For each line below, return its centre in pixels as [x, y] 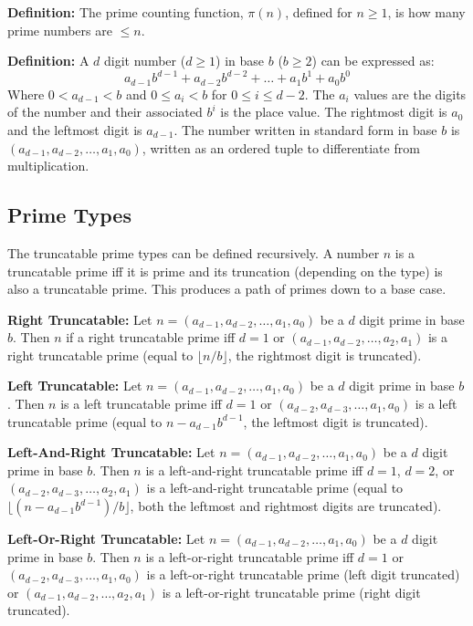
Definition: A [48, 61]
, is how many [426, 12]
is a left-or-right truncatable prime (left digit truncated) [303, 574]
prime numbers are [60, 30]
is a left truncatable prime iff [141, 404]
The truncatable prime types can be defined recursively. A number [194, 252]
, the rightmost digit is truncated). [325, 355]
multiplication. [48, 166]
